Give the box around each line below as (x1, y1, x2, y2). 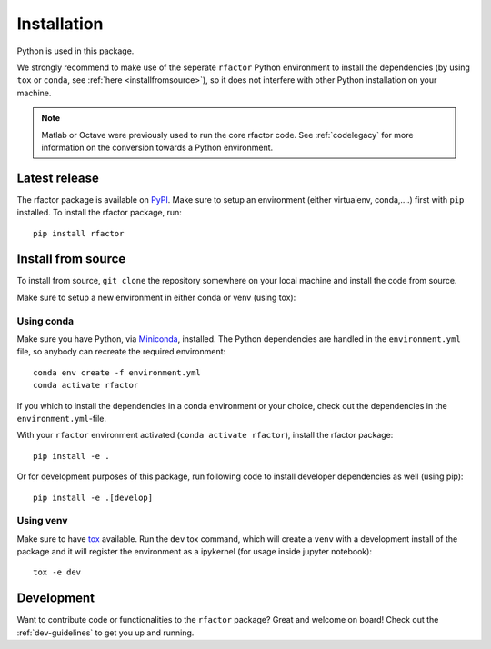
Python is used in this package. (16, 45, 135, 56)
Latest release (16, 170, 99, 185)
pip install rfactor (33, 228, 125, 238)
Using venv (16, 514, 68, 527)
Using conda (16, 315, 75, 327)
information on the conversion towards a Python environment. (41, 142, 274, 153)
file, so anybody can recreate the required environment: (16, 346, 226, 357)
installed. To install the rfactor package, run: (16, 207, 182, 218)
